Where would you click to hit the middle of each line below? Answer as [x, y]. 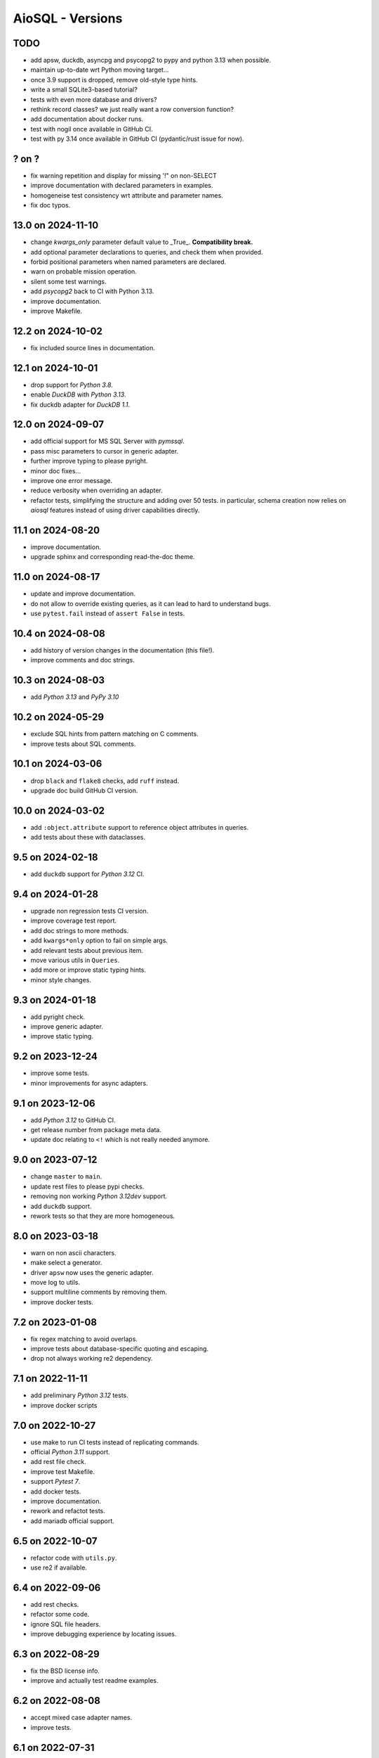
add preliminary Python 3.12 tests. [80, 1395]
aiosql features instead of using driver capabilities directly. [115, 511]
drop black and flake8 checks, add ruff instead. [105, 781]
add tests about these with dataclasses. [88, 838]
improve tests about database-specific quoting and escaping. [120, 1349]
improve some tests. [60, 1073]
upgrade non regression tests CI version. [89, 911]
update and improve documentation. [83, 594]
